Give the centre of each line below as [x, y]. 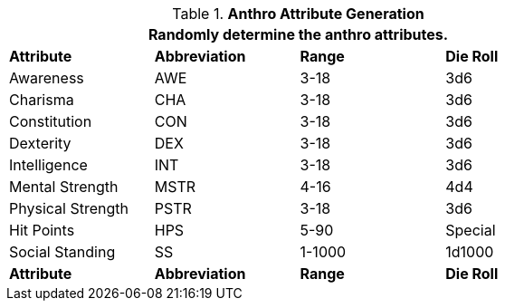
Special [471, 230]
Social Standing [62, 252]
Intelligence [48, 165]
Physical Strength [69, 208]
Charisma [42, 100]
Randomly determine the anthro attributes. [298, 34]
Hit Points [42, 230]
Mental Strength [64, 187]
